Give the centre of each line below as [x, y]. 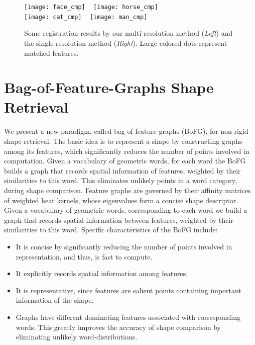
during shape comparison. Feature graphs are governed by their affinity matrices [127, 190]
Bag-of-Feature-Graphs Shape [109, 87]
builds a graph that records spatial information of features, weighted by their [122, 170]
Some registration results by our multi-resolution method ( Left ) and [129, 33]
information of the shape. [55, 300]
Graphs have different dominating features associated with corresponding [128, 317]
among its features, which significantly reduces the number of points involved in [127, 151]
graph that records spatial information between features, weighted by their [119, 220]
